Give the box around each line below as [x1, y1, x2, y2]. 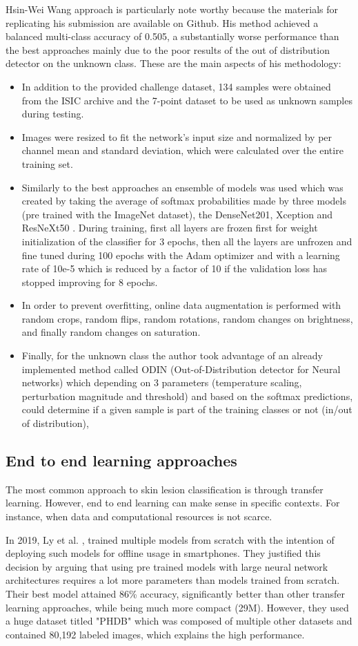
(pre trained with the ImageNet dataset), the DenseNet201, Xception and [21, 207, 333, 221]
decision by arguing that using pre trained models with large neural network [6, 559, 328, 573]
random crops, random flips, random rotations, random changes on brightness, [21, 311, 353, 325]
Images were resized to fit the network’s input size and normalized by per [21, 129, 332, 144]
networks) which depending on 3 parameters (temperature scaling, [21, 375, 302, 390]
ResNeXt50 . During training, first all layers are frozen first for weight [21, 220, 318, 235]
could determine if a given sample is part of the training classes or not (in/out [21, 402, 352, 417]
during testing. [21, 106, 84, 121]
